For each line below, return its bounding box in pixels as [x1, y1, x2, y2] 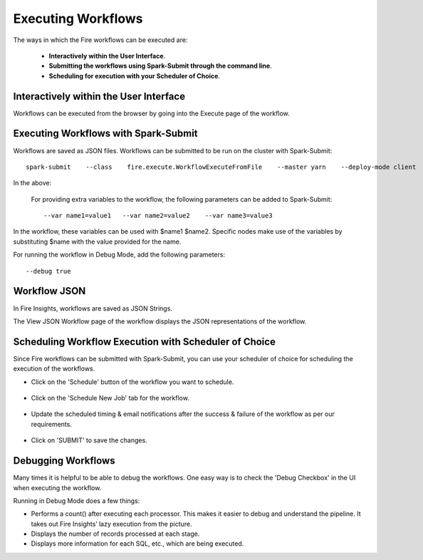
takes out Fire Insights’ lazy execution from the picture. [31, 519, 192, 528]
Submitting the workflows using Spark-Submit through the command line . [48, 61, 272, 71]
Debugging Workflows [13, 455, 115, 467]
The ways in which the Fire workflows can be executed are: [13, 36, 188, 44]
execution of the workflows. [13, 364, 95, 373]
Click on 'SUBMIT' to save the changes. [31, 436, 147, 445]
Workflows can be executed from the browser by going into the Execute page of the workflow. [13, 109, 290, 118]
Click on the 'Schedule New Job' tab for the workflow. [31, 394, 190, 403]
